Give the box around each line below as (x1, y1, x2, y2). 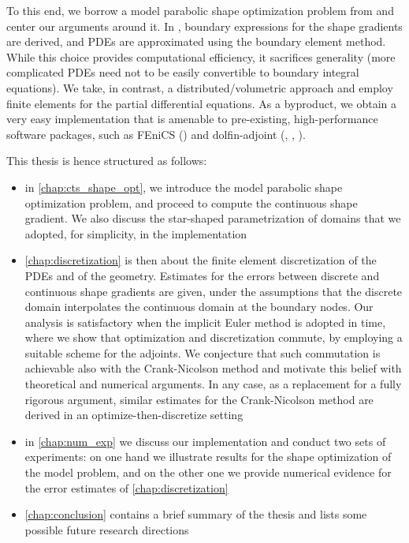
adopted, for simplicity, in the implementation (24, 225, 247, 242)
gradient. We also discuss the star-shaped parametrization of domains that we (24, 210, 401, 227)
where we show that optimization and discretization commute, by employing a (24, 329, 403, 346)
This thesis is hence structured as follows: (6, 152, 207, 169)
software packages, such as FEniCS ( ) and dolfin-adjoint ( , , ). (6, 125, 306, 142)
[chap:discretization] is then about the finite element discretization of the (24, 252, 377, 268)
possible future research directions (24, 521, 189, 537)
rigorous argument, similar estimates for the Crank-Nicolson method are (24, 391, 374, 407)
